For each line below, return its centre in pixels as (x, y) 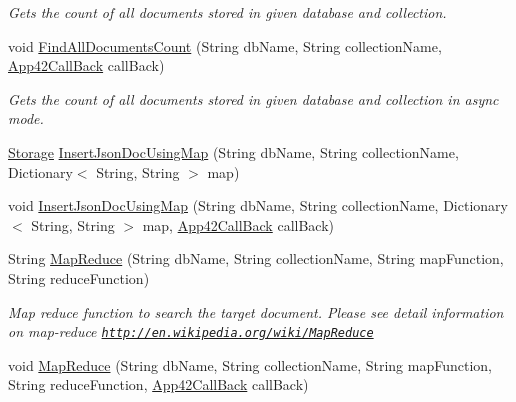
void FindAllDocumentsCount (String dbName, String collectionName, (225, 45)
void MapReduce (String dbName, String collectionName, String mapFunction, (250, 364)
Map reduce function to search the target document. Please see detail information (256, 311)
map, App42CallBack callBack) (238, 224)
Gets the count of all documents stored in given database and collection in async (253, 98)
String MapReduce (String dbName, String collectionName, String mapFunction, (256, 258)
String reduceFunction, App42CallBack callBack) (158, 384)
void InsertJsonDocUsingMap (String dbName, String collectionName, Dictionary (258, 205)
